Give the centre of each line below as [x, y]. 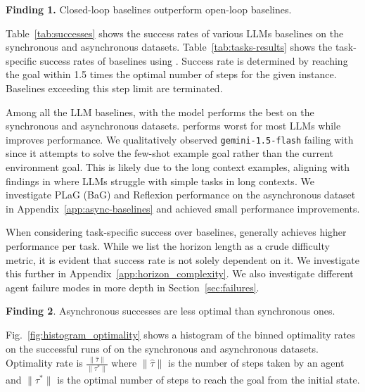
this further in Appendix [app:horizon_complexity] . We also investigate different [180, 273]
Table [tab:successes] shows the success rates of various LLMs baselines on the [175, 33]
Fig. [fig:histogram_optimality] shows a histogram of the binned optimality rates [180, 334]
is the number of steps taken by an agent [256, 362]
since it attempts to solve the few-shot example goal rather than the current [169, 153]
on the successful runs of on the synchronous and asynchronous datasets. [162, 348]
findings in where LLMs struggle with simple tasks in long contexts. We [160, 181]
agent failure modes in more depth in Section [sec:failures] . [133, 287]
